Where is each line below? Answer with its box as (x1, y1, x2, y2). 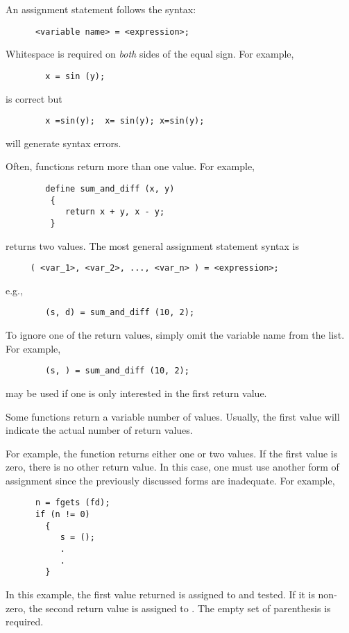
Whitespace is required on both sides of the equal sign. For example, (6, 47, 294, 61)
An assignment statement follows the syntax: (6, 2, 196, 16)
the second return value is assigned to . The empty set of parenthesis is (28, 600, 331, 615)
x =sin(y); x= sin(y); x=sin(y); (45, 116, 205, 126)
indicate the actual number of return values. (6, 423, 193, 437)
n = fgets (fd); (35, 498, 110, 508)
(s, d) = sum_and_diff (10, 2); (45, 307, 195, 318)
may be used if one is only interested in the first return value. (6, 385, 267, 400)
